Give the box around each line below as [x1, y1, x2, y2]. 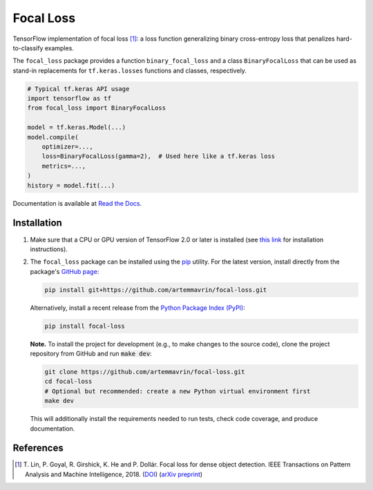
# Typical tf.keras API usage [27, 85, 130, 92]
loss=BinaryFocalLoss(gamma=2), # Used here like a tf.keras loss [41, 153, 276, 160]
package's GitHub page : [30, 267, 99, 275]
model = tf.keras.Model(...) [27, 124, 126, 131]
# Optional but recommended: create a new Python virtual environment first [44, 387, 311, 395]
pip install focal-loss [44, 322, 126, 330]
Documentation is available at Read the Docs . [12, 199, 142, 207]
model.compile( [27, 133, 79, 141]
